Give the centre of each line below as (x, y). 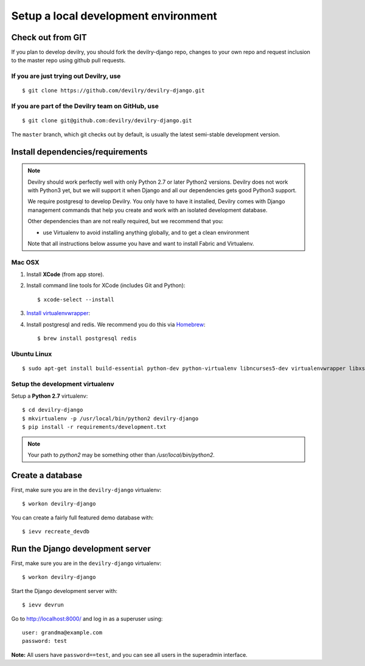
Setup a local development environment (114, 16)
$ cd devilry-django (53, 410)
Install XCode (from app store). (65, 274)
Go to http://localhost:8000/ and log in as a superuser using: (87, 619)
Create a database (47, 475)
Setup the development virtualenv (63, 384)
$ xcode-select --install (76, 299)
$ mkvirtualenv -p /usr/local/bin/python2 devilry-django (110, 418)
